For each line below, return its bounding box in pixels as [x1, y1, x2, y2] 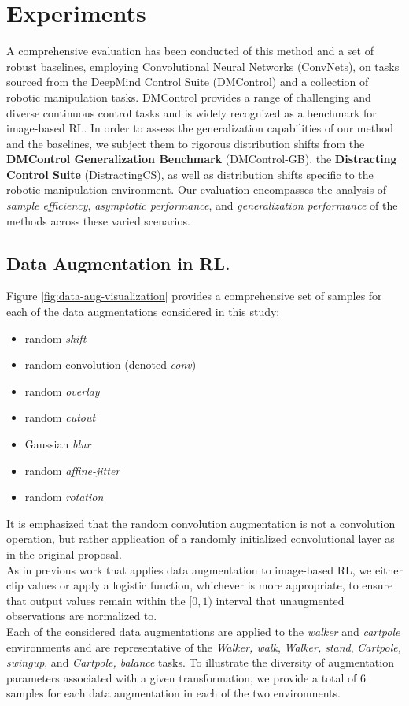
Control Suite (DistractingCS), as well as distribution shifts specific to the [6, 165, 374, 182]
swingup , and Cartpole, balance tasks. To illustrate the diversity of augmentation [6, 654, 394, 671]
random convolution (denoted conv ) [24, 356, 197, 373]
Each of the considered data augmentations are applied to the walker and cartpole [6, 622, 400, 639]
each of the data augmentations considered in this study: [6, 303, 280, 320]
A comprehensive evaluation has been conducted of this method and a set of [6, 43, 374, 59]
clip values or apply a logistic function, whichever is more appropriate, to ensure [6, 577, 393, 593]
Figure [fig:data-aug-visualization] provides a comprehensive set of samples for [6, 288, 382, 304]
